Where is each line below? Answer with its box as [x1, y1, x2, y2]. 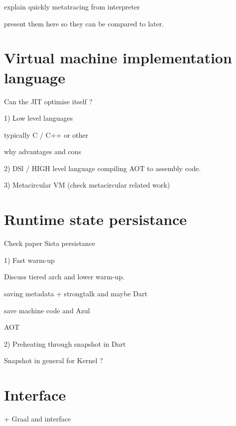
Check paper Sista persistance [4, 238, 96, 248]
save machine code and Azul [4, 305, 90, 315]
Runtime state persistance [4, 209, 187, 229]
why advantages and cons [4, 146, 81, 157]
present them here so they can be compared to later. [4, 18, 164, 28]
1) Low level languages [4, 113, 73, 123]
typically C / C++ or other [4, 129, 89, 140]
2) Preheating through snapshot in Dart [4, 338, 126, 349]
